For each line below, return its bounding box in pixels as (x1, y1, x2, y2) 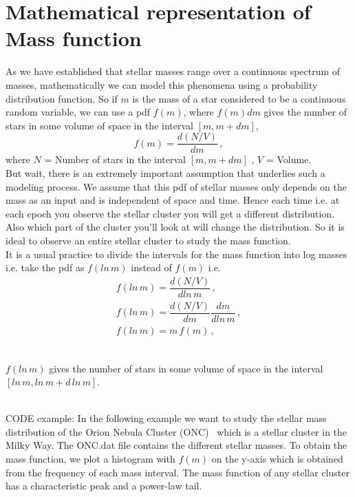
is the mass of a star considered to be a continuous (132, 91, 346, 105)
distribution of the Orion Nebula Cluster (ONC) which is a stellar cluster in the (6, 424, 347, 438)
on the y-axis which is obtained (211, 452, 343, 466)
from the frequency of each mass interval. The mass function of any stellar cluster (6, 465, 349, 479)
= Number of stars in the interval (44, 152, 186, 167)
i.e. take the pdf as (6, 260, 85, 275)
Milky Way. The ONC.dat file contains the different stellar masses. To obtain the (6, 438, 347, 452)
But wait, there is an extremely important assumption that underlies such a (6, 165, 325, 180)
